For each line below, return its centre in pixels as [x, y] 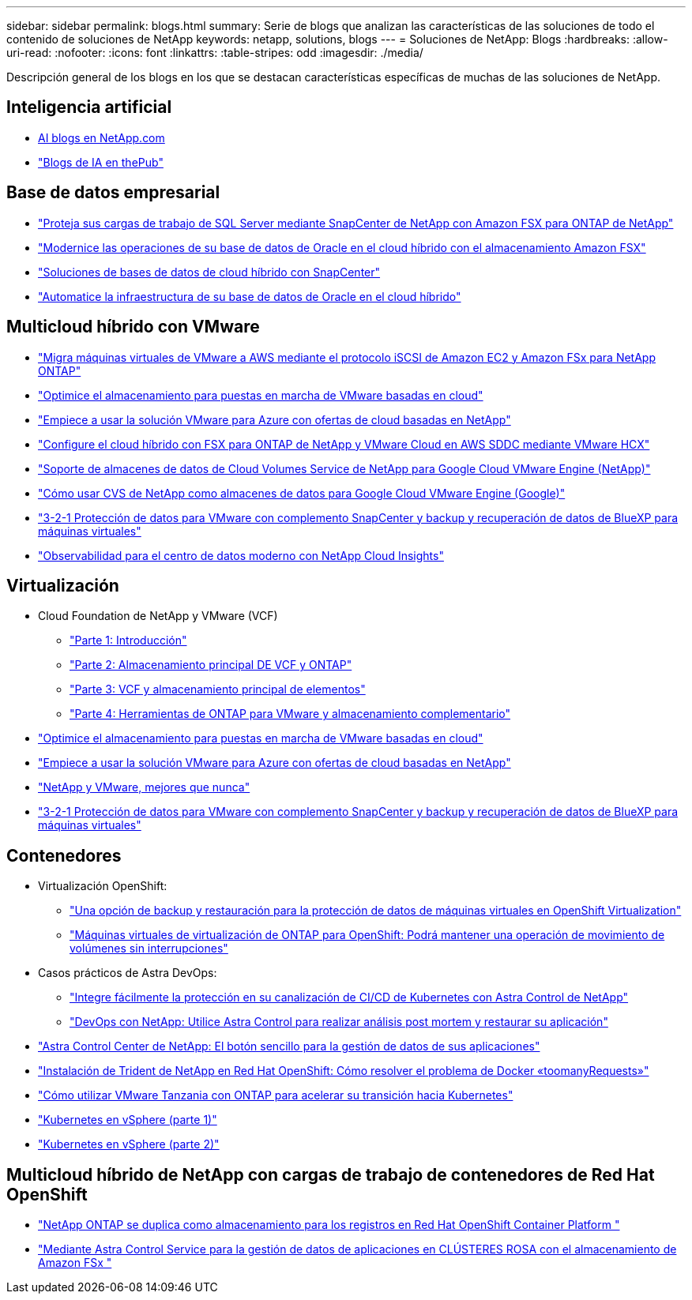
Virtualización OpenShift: [103, 886]
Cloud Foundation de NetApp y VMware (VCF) [158, 616]
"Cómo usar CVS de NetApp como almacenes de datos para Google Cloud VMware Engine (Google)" [302, 493]
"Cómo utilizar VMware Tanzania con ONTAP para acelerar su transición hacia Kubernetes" [276, 1095]
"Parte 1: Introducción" [128, 641]
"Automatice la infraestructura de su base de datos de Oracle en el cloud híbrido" [250, 296]
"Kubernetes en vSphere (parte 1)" [128, 1120]
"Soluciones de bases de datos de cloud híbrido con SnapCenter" [209, 272]
